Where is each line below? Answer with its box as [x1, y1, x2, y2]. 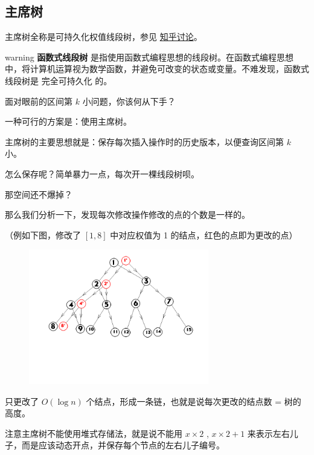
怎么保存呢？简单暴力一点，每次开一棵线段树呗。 [5, 167, 199, 180]
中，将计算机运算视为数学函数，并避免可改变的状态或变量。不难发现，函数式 [5, 62, 309, 75]
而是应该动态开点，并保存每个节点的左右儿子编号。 [21, 439, 225, 451]
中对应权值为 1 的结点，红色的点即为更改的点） [110, 228, 298, 241]
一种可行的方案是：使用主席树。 [5, 115, 132, 128]
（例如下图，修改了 [5, 228, 81, 241]
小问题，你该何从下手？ [82, 94, 176, 107]
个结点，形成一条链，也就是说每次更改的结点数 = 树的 [86, 394, 301, 407]
